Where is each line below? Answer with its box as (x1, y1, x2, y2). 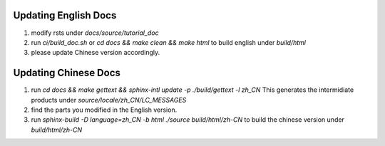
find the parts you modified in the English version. (31, 105, 178, 114)
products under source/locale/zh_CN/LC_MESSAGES (31, 95, 187, 104)
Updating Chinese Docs (13, 67, 121, 79)
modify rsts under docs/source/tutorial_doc (31, 28, 160, 37)
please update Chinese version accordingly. (31, 48, 160, 57)
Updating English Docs (13, 9, 117, 21)
